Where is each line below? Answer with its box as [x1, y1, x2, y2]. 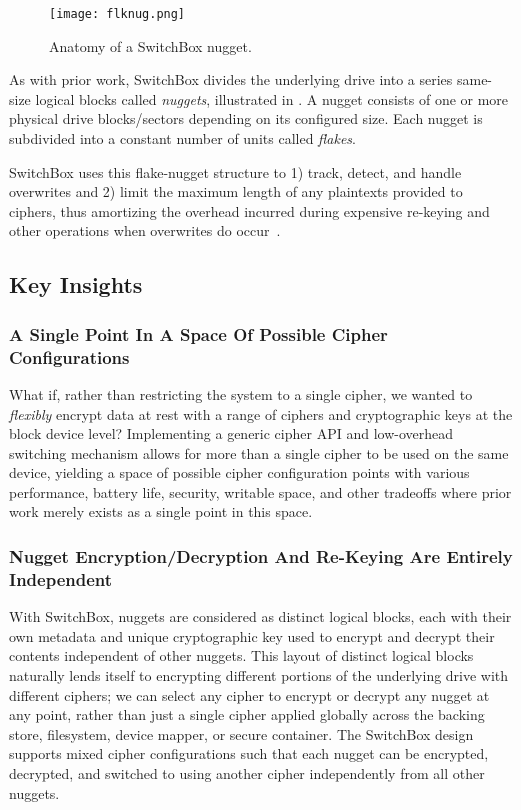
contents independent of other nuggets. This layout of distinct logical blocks [9, 645, 474, 666]
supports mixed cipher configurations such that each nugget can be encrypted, [9, 743, 489, 764]
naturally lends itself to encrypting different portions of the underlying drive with [9, 665, 509, 685]
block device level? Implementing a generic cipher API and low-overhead [9, 423, 453, 444]
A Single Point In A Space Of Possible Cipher [9, 321, 388, 346]
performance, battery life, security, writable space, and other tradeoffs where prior [9, 481, 512, 502]
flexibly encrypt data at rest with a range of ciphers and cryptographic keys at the [9, 403, 513, 424]
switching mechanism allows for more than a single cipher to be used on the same [9, 442, 509, 463]
